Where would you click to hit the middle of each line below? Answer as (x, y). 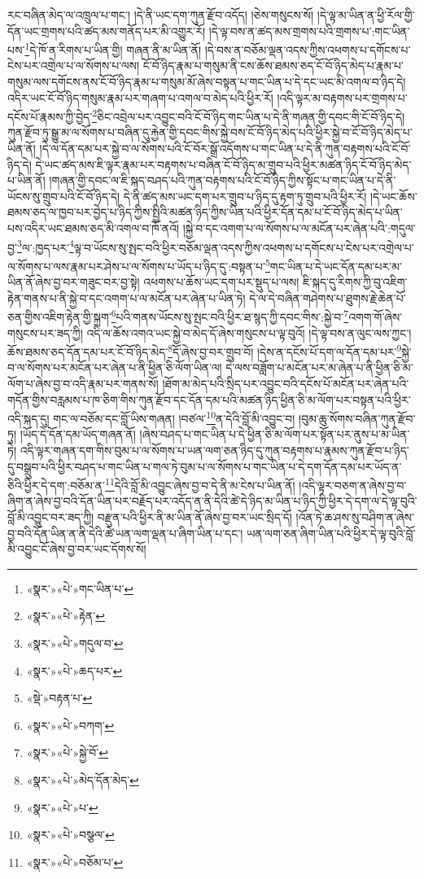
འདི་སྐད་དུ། (28, 418)
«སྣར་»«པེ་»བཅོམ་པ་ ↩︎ (75, 862)
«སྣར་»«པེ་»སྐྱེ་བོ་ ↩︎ (67, 752)
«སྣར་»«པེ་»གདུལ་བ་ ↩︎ (75, 643)
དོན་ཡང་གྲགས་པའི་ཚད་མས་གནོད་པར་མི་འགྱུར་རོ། (107, 31)
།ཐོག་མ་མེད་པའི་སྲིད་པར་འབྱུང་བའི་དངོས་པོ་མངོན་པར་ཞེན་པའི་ (286, 383)
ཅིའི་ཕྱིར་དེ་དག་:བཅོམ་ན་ (57, 485)
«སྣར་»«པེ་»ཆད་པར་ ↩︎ (74, 670)
